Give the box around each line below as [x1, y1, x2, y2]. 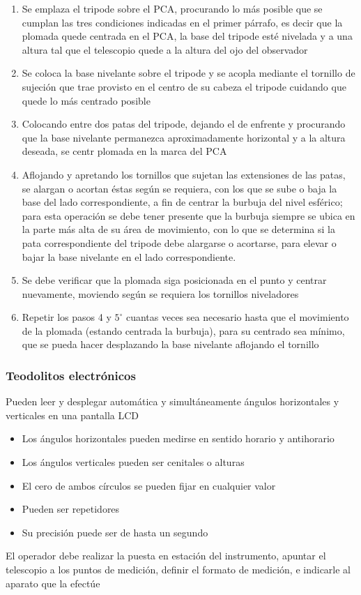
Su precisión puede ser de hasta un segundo [22, 525, 208, 539]
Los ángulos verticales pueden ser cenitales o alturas [22, 455, 245, 469]
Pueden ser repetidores [22, 502, 120, 516]
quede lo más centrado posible [22, 93, 151, 107]
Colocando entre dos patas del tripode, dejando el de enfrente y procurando [22, 116, 346, 131]
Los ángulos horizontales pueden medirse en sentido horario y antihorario [22, 431, 335, 446]
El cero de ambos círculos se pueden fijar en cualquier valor [22, 478, 276, 492]
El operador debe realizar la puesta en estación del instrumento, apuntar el [6, 548, 326, 563]
